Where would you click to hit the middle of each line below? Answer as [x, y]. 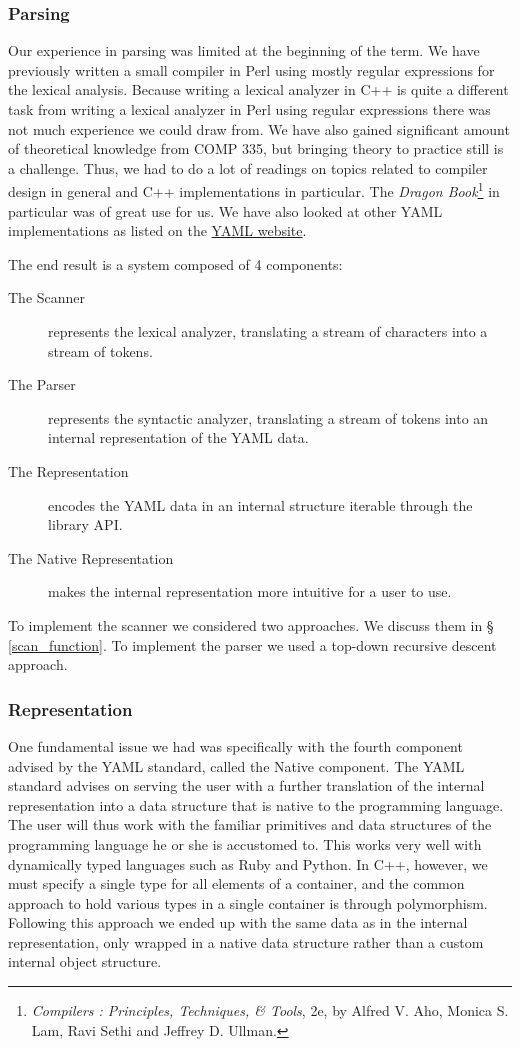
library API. [85, 524]
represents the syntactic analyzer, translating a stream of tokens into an [268, 417]
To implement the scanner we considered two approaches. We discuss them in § [251, 624]
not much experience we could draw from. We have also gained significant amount [259, 128]
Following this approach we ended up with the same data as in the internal [238, 922]
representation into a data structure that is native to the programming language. [256, 804]
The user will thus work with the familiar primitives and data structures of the [250, 824]
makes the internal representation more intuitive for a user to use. [250, 591]
